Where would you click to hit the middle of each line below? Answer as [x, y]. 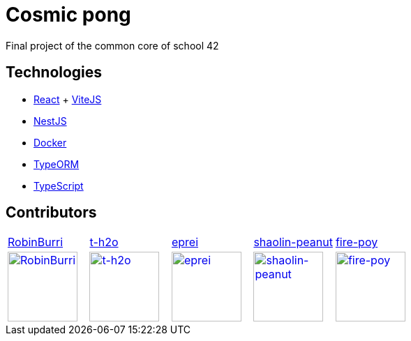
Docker [50, 142]
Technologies [54, 73]
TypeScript [59, 185]
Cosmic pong [68, 15]
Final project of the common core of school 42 [112, 45]
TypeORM [57, 164]
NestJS [50, 121]
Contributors [51, 213]
